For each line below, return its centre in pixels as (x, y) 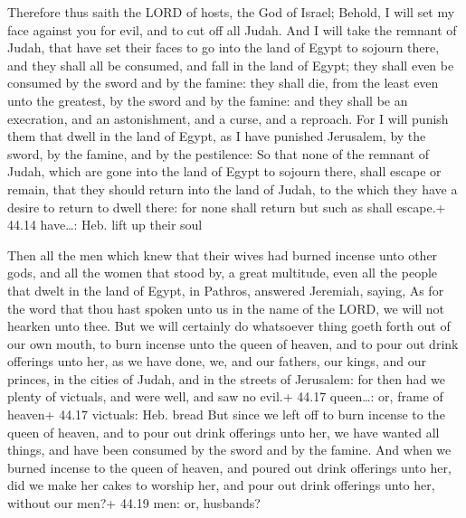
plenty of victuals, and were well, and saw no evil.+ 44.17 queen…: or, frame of (225, 396)
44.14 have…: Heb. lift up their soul (105, 225)
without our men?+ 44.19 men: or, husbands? (134, 503)
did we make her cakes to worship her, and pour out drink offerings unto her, (221, 485)
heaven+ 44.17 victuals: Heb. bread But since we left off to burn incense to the (226, 414)
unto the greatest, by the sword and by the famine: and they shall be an (208, 100)
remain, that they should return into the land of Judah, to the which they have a (233, 188)
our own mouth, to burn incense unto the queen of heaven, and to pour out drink (233, 343)
